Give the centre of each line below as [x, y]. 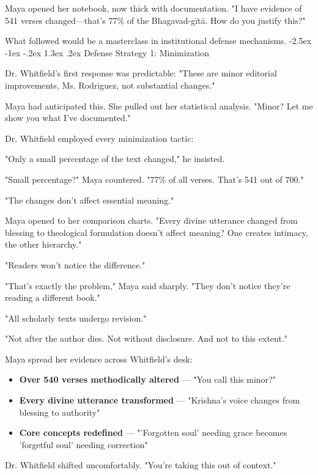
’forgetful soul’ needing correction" [83, 444]
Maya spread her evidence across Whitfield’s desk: [99, 359]
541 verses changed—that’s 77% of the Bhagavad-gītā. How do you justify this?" [155, 20]
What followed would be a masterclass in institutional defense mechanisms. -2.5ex [158, 41]
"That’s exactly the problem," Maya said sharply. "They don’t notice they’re [148, 285]
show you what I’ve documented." [68, 118]
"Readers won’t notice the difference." [75, 264]
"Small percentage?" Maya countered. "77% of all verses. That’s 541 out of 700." [154, 179]
